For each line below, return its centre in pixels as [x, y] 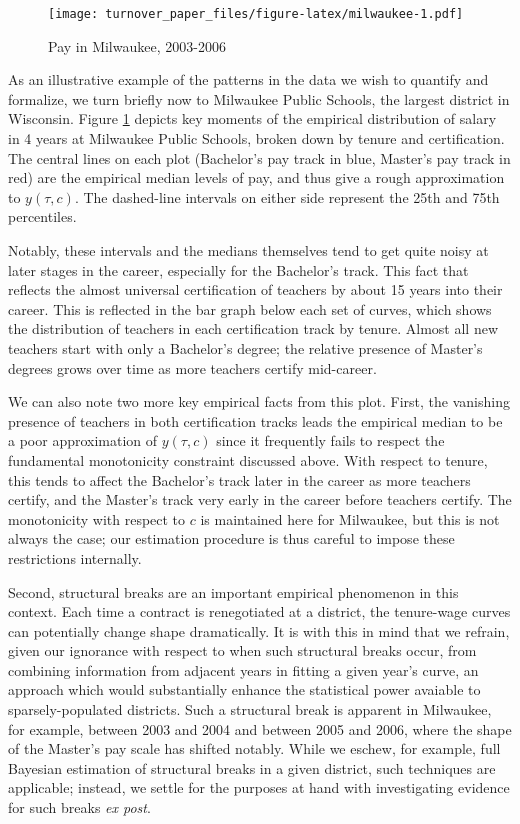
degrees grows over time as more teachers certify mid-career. [192, 367]
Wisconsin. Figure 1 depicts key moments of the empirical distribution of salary [252, 118]
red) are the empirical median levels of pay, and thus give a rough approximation [256, 177]
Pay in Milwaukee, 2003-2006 [137, 45]
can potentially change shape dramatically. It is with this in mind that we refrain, [259, 630]
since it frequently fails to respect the [330, 440]
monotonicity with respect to [97, 518]
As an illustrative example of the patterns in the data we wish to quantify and [248, 79]
